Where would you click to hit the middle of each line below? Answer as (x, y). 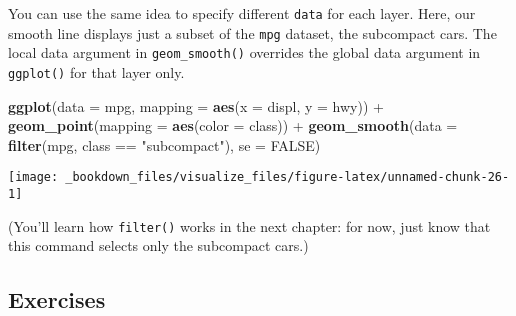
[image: (33, 177)
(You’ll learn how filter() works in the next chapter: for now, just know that (249, 225)
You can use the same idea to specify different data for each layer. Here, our (242, 13)
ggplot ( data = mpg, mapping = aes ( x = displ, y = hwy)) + (196, 105)
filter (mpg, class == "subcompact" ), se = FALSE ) (164, 144)
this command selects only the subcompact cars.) (158, 245)
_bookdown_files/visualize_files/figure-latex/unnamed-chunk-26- (287, 177)
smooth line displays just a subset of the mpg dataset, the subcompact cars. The (252, 32)
